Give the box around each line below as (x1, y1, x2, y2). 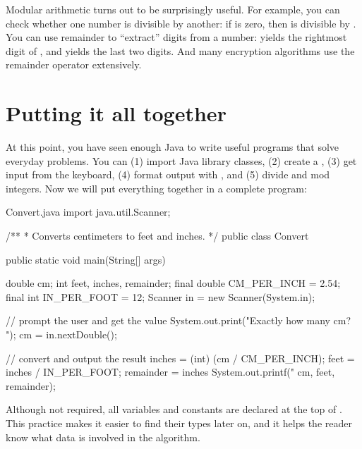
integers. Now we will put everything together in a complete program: (6, 180, 307, 195)
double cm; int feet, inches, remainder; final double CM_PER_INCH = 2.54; (6, 276, 341, 290)
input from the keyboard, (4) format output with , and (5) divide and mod (6, 167, 330, 182)
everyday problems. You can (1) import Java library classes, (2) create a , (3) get (6, 153, 357, 168)
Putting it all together (6, 99, 227, 128)
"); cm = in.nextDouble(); (6, 327, 117, 342)
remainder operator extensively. (6, 57, 142, 72)
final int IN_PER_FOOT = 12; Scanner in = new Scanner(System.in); (6, 289, 315, 304)
